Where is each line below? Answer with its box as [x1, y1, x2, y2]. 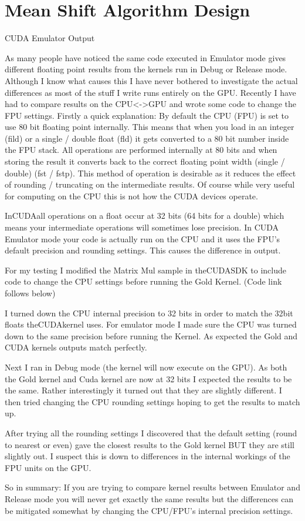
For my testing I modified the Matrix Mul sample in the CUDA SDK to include [5, 263, 286, 276]
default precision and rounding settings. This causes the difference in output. [5, 244, 281, 256]
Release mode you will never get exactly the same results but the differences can [5, 492, 294, 505]
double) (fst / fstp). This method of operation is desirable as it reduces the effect [5, 166, 296, 179]
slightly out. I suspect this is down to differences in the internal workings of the [5, 450, 290, 462]
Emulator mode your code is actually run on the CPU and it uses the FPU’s [5, 232, 280, 245]
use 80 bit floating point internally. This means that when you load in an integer [5, 121, 294, 133]
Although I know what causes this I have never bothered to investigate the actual [5, 74, 298, 86]
